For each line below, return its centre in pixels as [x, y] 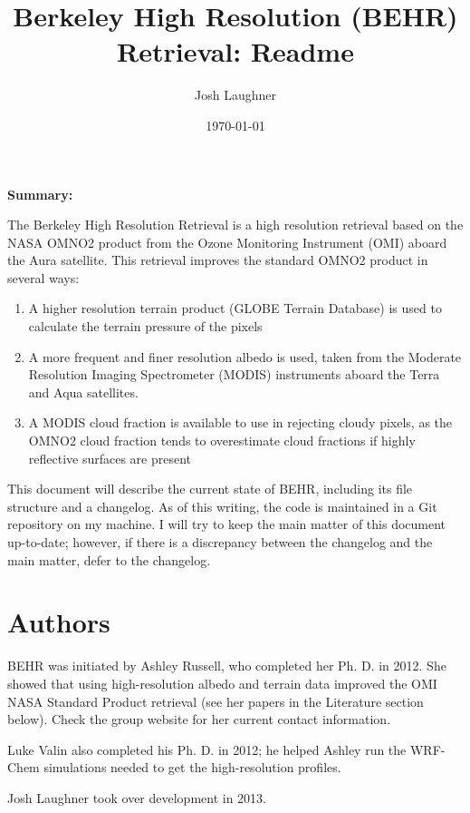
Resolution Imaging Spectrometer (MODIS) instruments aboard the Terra [234, 374]
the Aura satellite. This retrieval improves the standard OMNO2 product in [218, 260]
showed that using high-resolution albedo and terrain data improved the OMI [222, 683]
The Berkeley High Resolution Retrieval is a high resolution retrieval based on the [235, 225]
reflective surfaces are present [110, 458]
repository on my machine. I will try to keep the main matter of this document [227, 524]
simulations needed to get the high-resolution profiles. [192, 767]
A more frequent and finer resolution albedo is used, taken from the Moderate [245, 356]
